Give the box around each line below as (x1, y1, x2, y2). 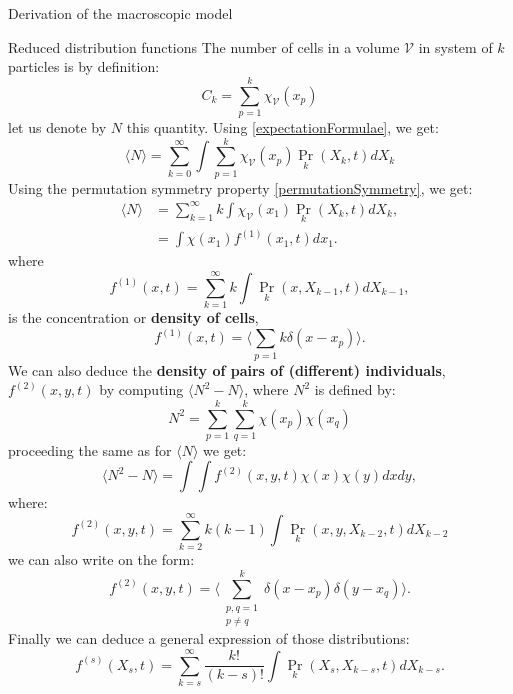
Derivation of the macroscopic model (8, 3, 233, 23)
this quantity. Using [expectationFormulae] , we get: (126, 116, 439, 137)
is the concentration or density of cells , (8, 307, 259, 328)
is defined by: (314, 379, 396, 400)
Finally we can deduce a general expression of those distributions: (8, 628, 410, 649)
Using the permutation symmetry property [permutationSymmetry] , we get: (8, 177, 473, 198)
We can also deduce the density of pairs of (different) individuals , (8, 359, 446, 380)
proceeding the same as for (8, 439, 172, 460)
